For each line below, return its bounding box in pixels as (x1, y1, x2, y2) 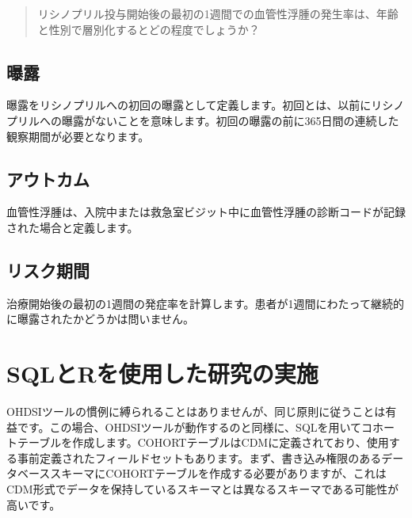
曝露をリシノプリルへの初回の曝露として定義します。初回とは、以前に (6, 97, 372, 113)
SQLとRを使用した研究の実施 (6, 357, 319, 390)
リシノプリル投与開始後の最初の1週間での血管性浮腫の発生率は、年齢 (37, 6, 399, 21)
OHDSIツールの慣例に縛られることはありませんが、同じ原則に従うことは (6, 403, 386, 420)
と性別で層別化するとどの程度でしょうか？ (37, 21, 260, 37)
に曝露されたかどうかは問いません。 (6, 310, 195, 327)
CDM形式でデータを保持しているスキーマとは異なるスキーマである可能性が (6, 481, 399, 497)
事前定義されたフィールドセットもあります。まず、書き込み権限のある (17, 449, 382, 466)
